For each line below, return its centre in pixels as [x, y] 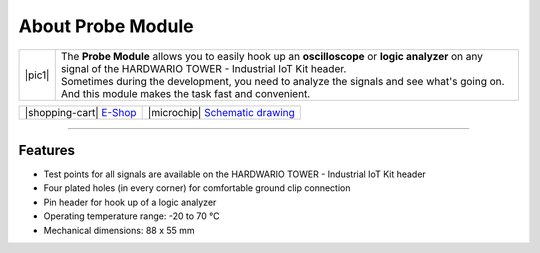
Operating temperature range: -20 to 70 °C [131, 216]
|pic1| [37, 75]
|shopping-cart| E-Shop [80, 112]
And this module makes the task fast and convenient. [185, 93]
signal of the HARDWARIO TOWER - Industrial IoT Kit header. [203, 68]
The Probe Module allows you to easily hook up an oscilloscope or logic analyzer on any [272, 56]
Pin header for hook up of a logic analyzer [130, 202]
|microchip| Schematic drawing [221, 112]
